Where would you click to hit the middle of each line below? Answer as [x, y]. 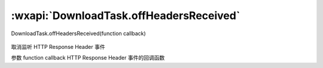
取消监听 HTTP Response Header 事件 [58, 47]
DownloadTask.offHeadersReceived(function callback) [78, 33]
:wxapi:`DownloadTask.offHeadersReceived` [126, 16]
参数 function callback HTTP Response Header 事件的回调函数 [88, 58]
